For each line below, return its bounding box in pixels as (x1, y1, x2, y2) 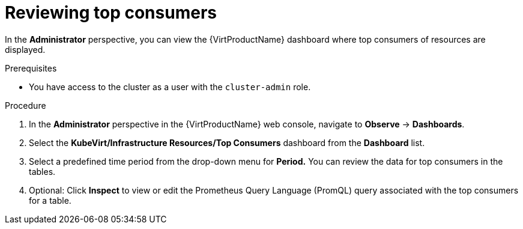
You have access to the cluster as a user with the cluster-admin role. (29, 81, 311, 92)
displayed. (5, 44, 46, 55)
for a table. (29, 195, 71, 206)
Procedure (5, 100, 46, 111)
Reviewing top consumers (5, 2, 217, 23)
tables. (29, 166, 56, 177)
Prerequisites (5, 63, 57, 73)
